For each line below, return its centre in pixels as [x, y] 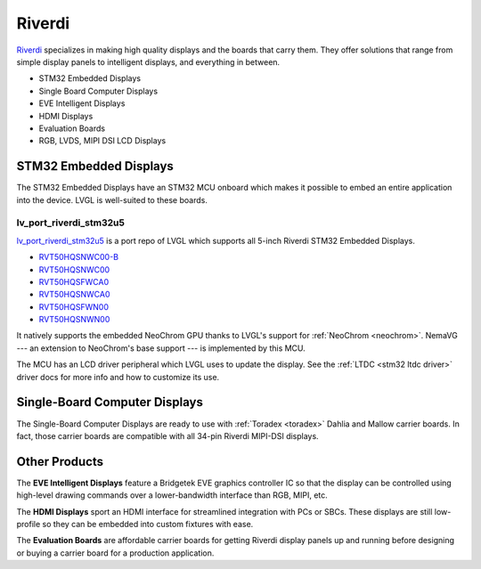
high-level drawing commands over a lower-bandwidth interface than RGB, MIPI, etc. [172, 495]
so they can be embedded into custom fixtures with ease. [148, 524]
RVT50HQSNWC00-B [79, 257]
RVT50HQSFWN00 [73, 306]
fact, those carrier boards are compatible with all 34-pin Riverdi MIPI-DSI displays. [168, 435]
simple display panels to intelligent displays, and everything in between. [148, 61]
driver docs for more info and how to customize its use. [118, 377]
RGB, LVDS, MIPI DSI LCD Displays [102, 141]
